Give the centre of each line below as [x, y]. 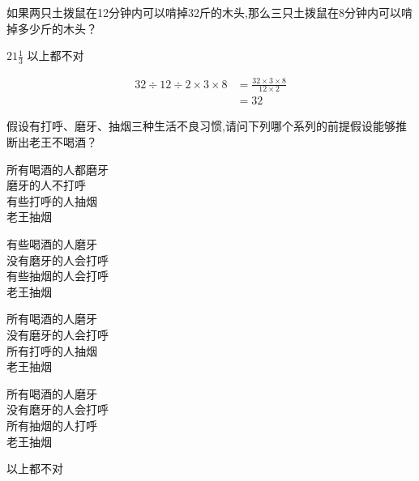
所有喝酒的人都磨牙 [58, 169]
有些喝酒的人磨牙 [52, 243]
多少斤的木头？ [57, 28]
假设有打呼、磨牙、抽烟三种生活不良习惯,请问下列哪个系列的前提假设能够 [201, 126]
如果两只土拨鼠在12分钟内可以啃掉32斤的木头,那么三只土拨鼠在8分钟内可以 [204, 12]
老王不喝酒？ [63, 142]
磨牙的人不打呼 [46, 185]
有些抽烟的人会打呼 [58, 276]
